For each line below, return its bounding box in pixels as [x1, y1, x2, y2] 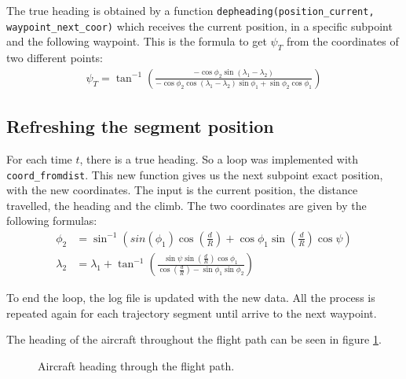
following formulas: [6, 212, 97, 229]
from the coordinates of [286, 33, 399, 50]
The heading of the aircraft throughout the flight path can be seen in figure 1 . [6, 331, 382, 348]
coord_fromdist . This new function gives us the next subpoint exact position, [6, 166, 383, 182]
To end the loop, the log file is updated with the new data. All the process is [6, 289, 375, 306]
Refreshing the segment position [6, 114, 274, 138]
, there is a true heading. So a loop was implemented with [79, 150, 359, 167]
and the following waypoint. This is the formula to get [6, 33, 267, 50]
